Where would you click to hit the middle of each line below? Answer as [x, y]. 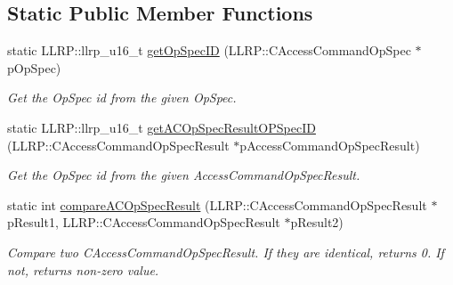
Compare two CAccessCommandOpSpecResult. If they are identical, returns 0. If [226, 252]
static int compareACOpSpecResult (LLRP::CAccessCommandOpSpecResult [217, 204]
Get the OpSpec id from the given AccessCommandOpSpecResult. [184, 175]
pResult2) [317, 222]
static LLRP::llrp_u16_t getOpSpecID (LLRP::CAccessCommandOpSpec [209, 50]
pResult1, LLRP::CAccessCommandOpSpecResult [144, 222]
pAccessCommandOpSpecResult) [330, 145]
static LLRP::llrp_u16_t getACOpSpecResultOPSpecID [162, 127]
